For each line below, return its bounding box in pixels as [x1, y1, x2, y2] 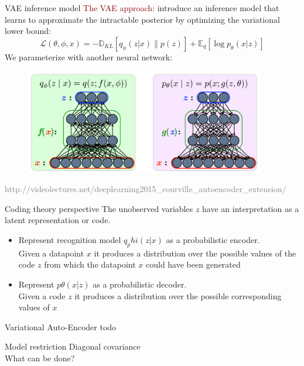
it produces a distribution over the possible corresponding [74, 289, 282, 302]
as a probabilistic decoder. [93, 278, 187, 290]
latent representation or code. [5, 214, 111, 226]
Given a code [18, 289, 66, 302]
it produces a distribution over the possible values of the [94, 247, 296, 259]
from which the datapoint [44, 258, 136, 271]
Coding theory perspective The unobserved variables [5, 202, 193, 214]
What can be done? [5, 352, 75, 364]
